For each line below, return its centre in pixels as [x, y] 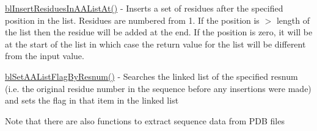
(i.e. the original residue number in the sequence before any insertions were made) [158, 88]
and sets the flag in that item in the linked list [92, 100]
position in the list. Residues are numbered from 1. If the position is [132, 20]
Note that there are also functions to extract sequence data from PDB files [145, 120]
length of [293, 20]
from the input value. [45, 56]
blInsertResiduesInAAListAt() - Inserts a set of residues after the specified [144, 8]
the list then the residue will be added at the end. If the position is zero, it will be [159, 32]
